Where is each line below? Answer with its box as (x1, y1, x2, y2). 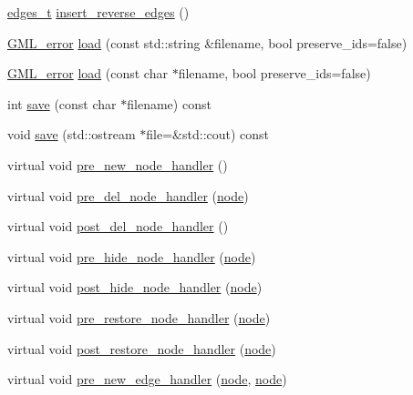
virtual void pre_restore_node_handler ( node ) (7, 308, 271, 327)
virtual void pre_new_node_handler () (7, 155, 228, 174)
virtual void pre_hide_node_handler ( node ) (7, 247, 256, 266)
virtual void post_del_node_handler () (7, 217, 229, 236)
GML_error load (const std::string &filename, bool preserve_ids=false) (7, 33, 408, 52)
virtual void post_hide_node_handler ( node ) (7, 278, 263, 297)
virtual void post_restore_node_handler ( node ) (7, 339, 276, 358)
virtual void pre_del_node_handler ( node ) (7, 186, 249, 205)
